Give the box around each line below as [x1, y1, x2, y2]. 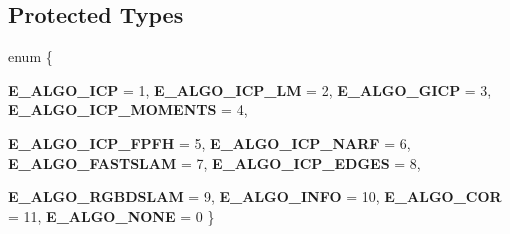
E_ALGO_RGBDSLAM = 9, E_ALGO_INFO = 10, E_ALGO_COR [8, 186, 502, 207]
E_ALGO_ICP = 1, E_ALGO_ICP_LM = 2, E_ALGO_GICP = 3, [8, 79, 492, 100]
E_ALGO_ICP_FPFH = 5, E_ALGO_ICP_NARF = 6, [8, 132, 411, 153]
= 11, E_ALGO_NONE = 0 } [8, 205, 215, 226]
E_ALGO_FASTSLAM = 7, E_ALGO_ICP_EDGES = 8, [8, 152, 421, 173]
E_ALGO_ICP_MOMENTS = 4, [8, 99, 248, 120]
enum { [8, 46, 53, 67]
